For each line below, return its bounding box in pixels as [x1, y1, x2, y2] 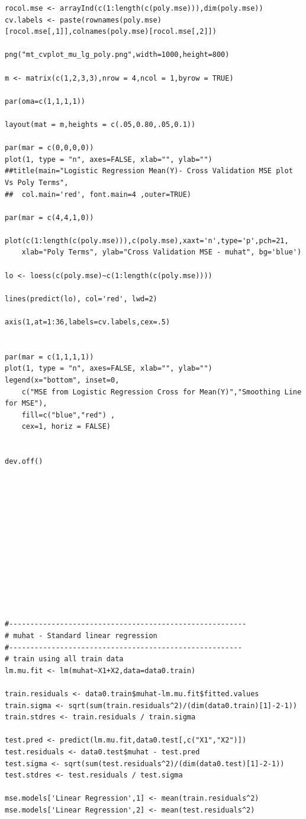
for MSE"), [5, 399, 47, 408]
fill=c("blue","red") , [21, 410, 115, 419]
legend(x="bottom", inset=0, [5, 376, 120, 384]
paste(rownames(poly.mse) [60, 15, 162, 24]
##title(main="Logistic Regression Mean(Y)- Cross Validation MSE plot [5, 167, 293, 176]
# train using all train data [5, 655, 124, 664]
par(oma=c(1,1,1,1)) [5, 97, 86, 106]
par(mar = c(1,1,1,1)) [5, 352, 94, 361]
